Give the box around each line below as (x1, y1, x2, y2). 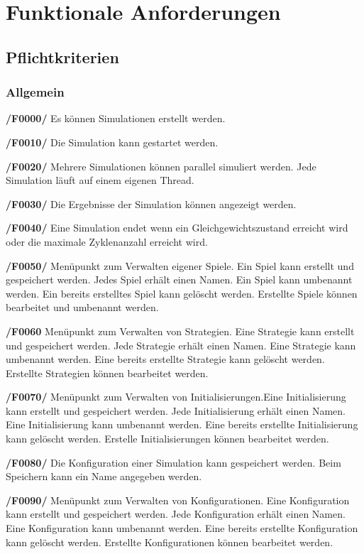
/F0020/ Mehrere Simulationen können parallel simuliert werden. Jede (6, 158, 316, 173)
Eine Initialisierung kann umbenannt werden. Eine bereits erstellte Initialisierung (6, 417, 358, 432)
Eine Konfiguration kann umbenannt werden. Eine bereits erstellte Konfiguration (6, 521, 358, 536)
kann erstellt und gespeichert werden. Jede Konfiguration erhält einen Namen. (6, 506, 346, 521)
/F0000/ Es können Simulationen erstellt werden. (6, 111, 226, 126)
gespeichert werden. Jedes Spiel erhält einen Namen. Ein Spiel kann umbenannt (6, 272, 353, 287)
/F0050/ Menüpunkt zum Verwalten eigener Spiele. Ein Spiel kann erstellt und (6, 258, 354, 273)
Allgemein (6, 83, 65, 101)
